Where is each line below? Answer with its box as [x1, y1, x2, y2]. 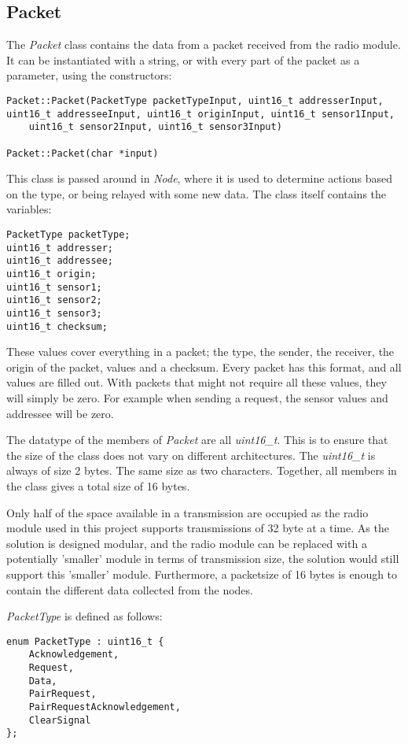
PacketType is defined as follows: [6, 608, 163, 624]
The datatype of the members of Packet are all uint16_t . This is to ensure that [6, 431, 388, 448]
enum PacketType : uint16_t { [6, 635, 164, 647]
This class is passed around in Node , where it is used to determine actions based [6, 170, 392, 187]
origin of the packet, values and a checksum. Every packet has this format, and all [6, 358, 402, 375]
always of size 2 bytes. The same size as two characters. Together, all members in [6, 462, 397, 479]
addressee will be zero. [6, 405, 114, 421]
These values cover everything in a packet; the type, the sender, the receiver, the [6, 343, 395, 360]
